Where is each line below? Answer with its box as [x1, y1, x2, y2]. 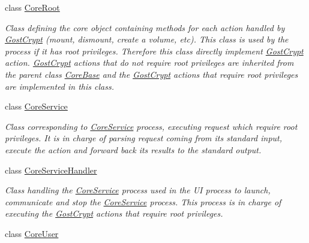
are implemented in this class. [5, 80, 114, 92]
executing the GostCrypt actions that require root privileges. [5, 207, 223, 220]
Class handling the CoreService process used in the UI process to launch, [5, 184, 271, 196]
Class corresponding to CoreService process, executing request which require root [5, 120, 298, 132]
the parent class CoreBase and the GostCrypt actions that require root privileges [5, 68, 298, 80]
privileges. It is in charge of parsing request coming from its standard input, [5, 132, 283, 144]
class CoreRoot [5, 1, 60, 13]
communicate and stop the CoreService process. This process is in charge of [5, 195, 281, 208]
